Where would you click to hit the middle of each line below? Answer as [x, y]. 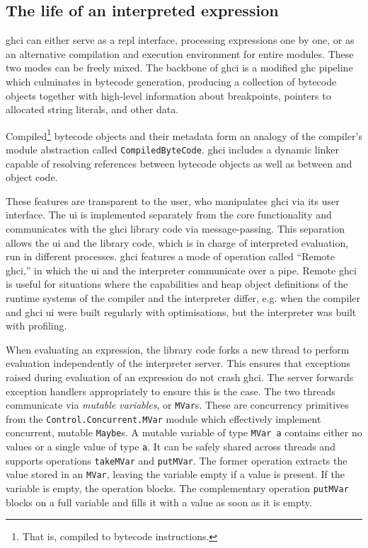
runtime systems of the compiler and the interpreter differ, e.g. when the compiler [183, 298]
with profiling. [36, 326]
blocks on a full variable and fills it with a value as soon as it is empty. [159, 502]
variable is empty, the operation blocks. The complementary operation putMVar [177, 488]
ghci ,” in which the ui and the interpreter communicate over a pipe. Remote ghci [181, 270]
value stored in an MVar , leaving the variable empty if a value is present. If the [175, 474]
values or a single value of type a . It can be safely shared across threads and [171, 447]
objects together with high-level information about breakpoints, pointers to [168, 95]
